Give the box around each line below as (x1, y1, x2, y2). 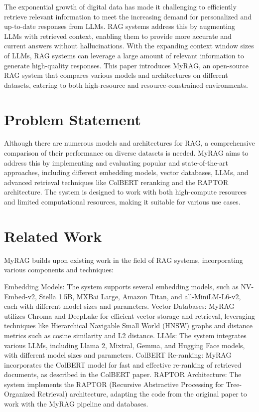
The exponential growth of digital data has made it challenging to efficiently (4, 1, 237, 11)
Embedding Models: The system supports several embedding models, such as (4, 281, 239, 291)
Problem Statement (4, 109, 141, 129)
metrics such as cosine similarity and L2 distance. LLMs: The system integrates (4, 330, 247, 340)
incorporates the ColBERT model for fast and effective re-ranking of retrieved (4, 359, 242, 370)
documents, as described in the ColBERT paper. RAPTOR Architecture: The (4, 369, 242, 380)
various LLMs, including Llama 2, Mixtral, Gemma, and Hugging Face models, (4, 340, 245, 350)
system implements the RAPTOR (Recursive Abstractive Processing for (4, 379, 224, 389)
